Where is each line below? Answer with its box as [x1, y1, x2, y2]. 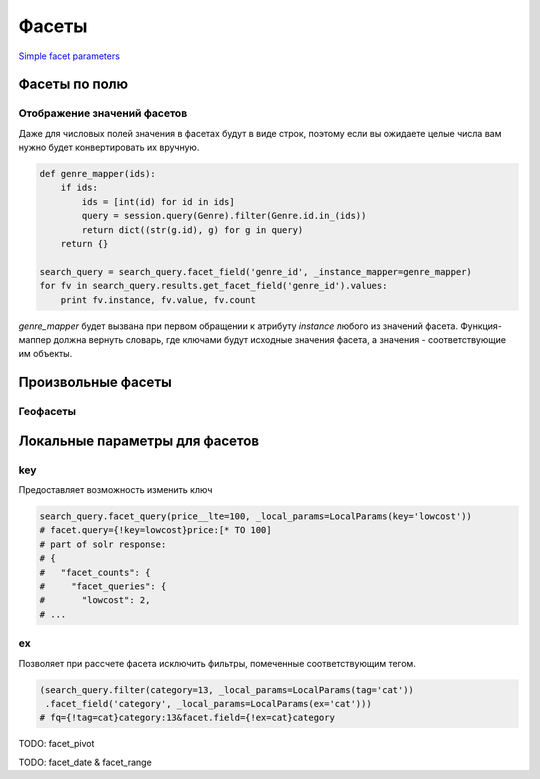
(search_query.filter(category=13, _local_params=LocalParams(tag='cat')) [39, 684, 415, 695]
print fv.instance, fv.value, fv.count [60, 294, 257, 305]
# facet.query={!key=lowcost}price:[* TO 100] [39, 525, 272, 536]
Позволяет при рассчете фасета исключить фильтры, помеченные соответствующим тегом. [18, 657, 417, 669]
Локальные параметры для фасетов [18, 432, 260, 449]
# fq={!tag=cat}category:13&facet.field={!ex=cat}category [39, 712, 335, 724]
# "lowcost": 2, [39, 595, 151, 606]
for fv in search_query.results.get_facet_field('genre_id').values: [39, 280, 388, 292]
